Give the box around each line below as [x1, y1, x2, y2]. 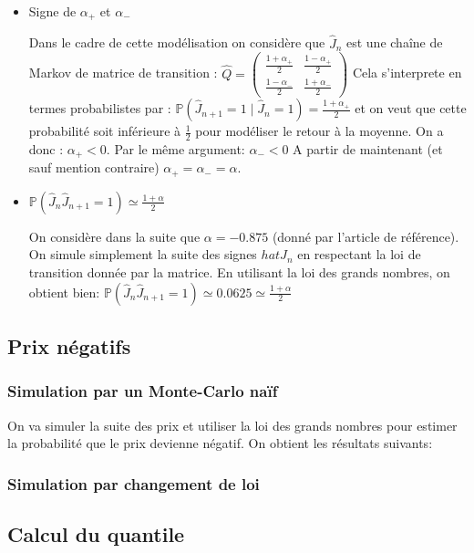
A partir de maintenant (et [293, 139, 443, 158]
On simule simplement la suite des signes [28, 245, 257, 264]
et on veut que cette [355, 99, 467, 118]
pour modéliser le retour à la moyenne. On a [195, 121, 444, 141]
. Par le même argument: [106, 139, 245, 158]
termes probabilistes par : [28, 99, 171, 118]
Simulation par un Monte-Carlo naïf [7, 380, 278, 402]
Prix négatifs [7, 331, 131, 360]
